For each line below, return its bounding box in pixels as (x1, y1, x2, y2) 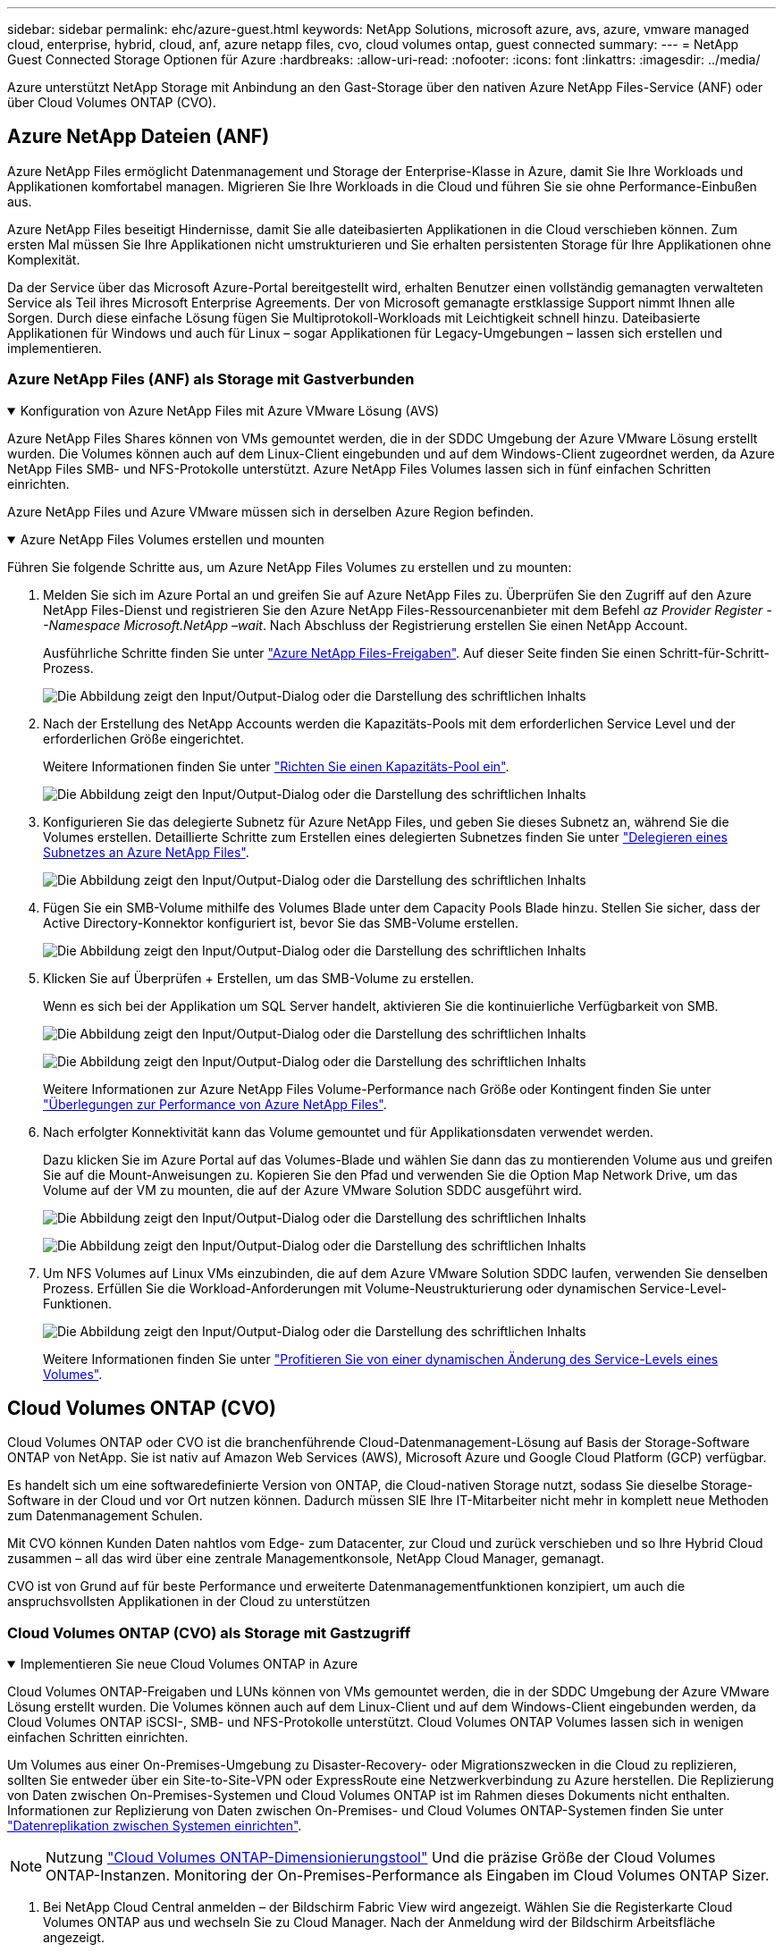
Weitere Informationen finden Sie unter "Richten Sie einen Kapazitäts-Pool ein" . (43, 758, 509, 774)
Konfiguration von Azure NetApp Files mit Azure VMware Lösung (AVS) (20, 402, 440, 418)
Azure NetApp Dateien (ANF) (7, 125, 270, 148)
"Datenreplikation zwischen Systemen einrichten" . (7, 1818, 302, 1834)
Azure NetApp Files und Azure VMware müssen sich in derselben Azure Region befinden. (7, 503, 535, 519)
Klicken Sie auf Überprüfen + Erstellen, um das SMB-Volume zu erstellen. (43, 970, 475, 986)
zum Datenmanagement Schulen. (7, 1508, 203, 1524)
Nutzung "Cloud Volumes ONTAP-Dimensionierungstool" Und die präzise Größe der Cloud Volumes (46, 1848, 716, 1867)
